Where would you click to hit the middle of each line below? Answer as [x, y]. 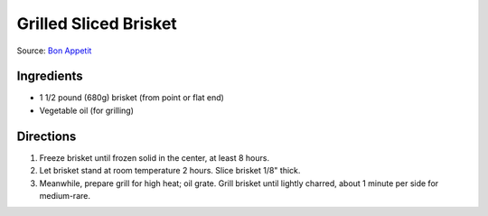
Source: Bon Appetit [54, 51]
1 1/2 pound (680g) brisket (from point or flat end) [132, 98]
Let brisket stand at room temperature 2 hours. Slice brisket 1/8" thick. [170, 171]
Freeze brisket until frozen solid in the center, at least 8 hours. [155, 157]
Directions [47, 136]
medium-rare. [65, 195]
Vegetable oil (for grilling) [87, 110]
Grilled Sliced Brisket [97, 23]
